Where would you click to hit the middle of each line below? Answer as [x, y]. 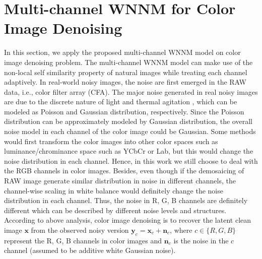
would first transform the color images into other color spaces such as [111, 141]
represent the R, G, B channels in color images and [83, 240]
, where [181, 230]
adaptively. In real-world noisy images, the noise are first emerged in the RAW [125, 82]
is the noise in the [201, 240]
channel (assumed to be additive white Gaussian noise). [90, 250]
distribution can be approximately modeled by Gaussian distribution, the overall [128, 121]
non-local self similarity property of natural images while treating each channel [126, 72]
